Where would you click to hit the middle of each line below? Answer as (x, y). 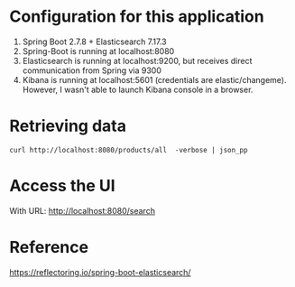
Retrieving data (68, 126)
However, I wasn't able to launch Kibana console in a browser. (138, 89)
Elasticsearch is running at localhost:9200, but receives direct (137, 60)
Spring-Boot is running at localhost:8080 (98, 51)
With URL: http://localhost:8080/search (83, 210)
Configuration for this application (137, 17)
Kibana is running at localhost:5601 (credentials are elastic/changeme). (154, 79)
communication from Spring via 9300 (92, 70)
